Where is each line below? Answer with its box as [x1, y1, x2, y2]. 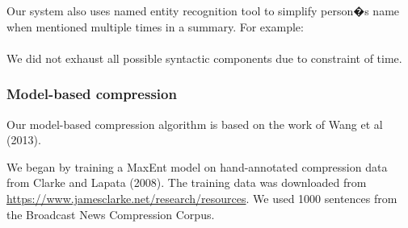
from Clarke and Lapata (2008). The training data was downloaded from [6, 174, 367, 191]
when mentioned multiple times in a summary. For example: [6, 18, 304, 35]
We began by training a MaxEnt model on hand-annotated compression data [6, 158, 388, 175]
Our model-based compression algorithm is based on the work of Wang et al [6, 115, 383, 132]
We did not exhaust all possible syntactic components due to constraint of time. [6, 49, 402, 66]
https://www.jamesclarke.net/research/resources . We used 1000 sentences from [6, 189, 397, 206]
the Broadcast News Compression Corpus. [6, 205, 215, 222]
